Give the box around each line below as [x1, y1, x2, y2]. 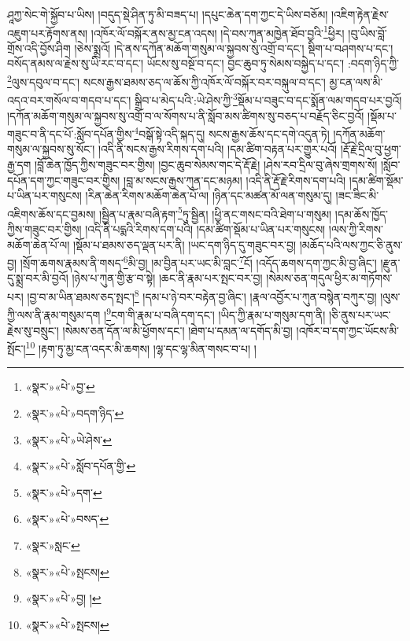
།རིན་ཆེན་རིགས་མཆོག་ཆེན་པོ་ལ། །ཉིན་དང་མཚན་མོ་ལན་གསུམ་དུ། [85, 187, 332, 204]
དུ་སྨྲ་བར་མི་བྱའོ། [7, 270, 68, 286]
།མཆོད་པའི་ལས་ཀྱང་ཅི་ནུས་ [299, 236, 403, 252]
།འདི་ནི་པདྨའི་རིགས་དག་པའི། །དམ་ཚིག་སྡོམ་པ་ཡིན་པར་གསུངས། [85, 221, 326, 237]
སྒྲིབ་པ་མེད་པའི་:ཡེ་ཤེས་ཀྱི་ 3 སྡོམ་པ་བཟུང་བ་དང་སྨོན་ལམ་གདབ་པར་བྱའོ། [135, 90, 402, 108]
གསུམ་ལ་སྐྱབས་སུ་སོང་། [7, 141, 95, 157]
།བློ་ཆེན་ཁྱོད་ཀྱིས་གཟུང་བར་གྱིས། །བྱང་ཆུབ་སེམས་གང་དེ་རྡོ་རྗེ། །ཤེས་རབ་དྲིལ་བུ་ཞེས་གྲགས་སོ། [34, 156, 378, 172]
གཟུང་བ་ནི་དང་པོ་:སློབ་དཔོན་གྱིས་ [7, 125, 135, 142]
